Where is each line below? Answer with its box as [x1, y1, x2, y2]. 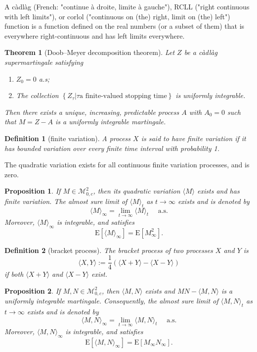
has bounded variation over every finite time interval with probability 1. [4, 143, 219, 153]
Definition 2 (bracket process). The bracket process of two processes [4, 245, 213, 255]
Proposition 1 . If [4, 186, 61, 196]
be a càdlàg [184, 47, 217, 57]
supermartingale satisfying [4, 56, 84, 67]
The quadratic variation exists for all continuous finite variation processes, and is [4, 159, 250, 170]
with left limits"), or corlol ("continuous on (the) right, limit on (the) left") [4, 11, 230, 21]
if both [4, 269, 24, 279]
